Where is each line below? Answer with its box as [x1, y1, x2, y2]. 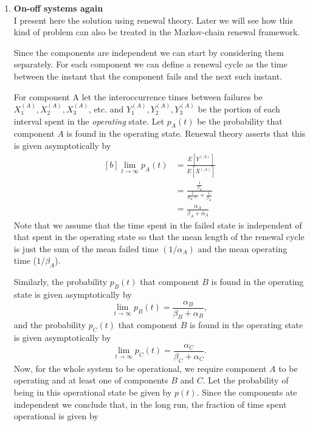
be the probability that [197, 114, 283, 127]
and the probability [13, 318, 86, 331]
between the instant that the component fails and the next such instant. [13, 69, 283, 82]
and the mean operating [198, 242, 288, 255]
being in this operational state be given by [13, 385, 172, 398]
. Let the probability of [202, 374, 289, 386]
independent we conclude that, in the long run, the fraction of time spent [13, 397, 287, 410]
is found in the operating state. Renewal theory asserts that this [66, 127, 306, 140]
